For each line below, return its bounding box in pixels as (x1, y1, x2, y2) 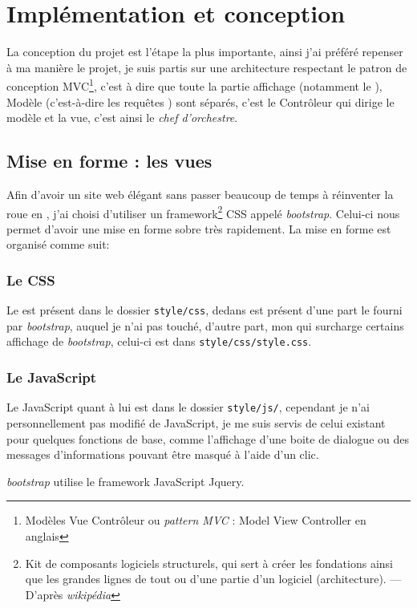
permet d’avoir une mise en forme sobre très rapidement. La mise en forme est (6, 220, 391, 237)
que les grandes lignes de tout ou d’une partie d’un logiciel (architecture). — (25, 570, 402, 587)
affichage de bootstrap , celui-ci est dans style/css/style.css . (6, 333, 312, 350)
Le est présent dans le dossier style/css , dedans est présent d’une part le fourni (6, 302, 403, 318)
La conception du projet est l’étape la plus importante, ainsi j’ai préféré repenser (6, 43, 403, 60)
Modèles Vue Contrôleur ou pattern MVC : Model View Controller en (25, 512, 366, 529)
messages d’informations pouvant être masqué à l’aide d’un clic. (6, 446, 319, 463)
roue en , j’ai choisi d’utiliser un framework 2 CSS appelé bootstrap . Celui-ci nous (6, 202, 400, 221)
